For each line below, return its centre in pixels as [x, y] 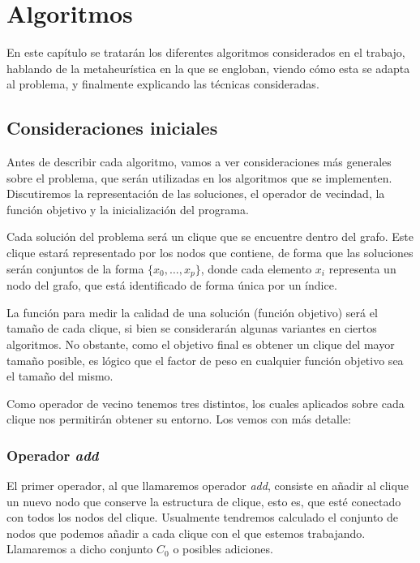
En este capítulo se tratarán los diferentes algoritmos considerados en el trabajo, [206, 52]
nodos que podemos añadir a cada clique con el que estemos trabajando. [186, 533]
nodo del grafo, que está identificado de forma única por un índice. [172, 285]
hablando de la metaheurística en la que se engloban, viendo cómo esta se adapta [208, 68]
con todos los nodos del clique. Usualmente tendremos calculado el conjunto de [203, 517]
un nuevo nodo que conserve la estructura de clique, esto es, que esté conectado [204, 501]
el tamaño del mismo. [60, 376]
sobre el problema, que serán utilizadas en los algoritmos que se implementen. [199, 177]
